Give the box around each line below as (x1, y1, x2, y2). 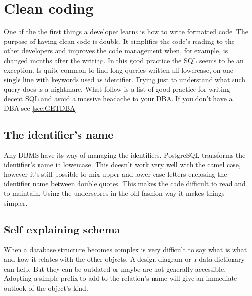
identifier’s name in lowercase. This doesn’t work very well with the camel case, (4, 159, 241, 169)
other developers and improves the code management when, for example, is (4, 45, 228, 56)
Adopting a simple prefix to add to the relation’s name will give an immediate (4, 273, 237, 283)
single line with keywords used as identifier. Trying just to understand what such (4, 74, 245, 85)
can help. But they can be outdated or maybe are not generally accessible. (4, 263, 226, 274)
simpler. (4, 197, 28, 208)
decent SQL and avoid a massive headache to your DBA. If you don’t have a (4, 93, 233, 104)
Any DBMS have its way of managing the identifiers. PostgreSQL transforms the (4, 149, 246, 160)
